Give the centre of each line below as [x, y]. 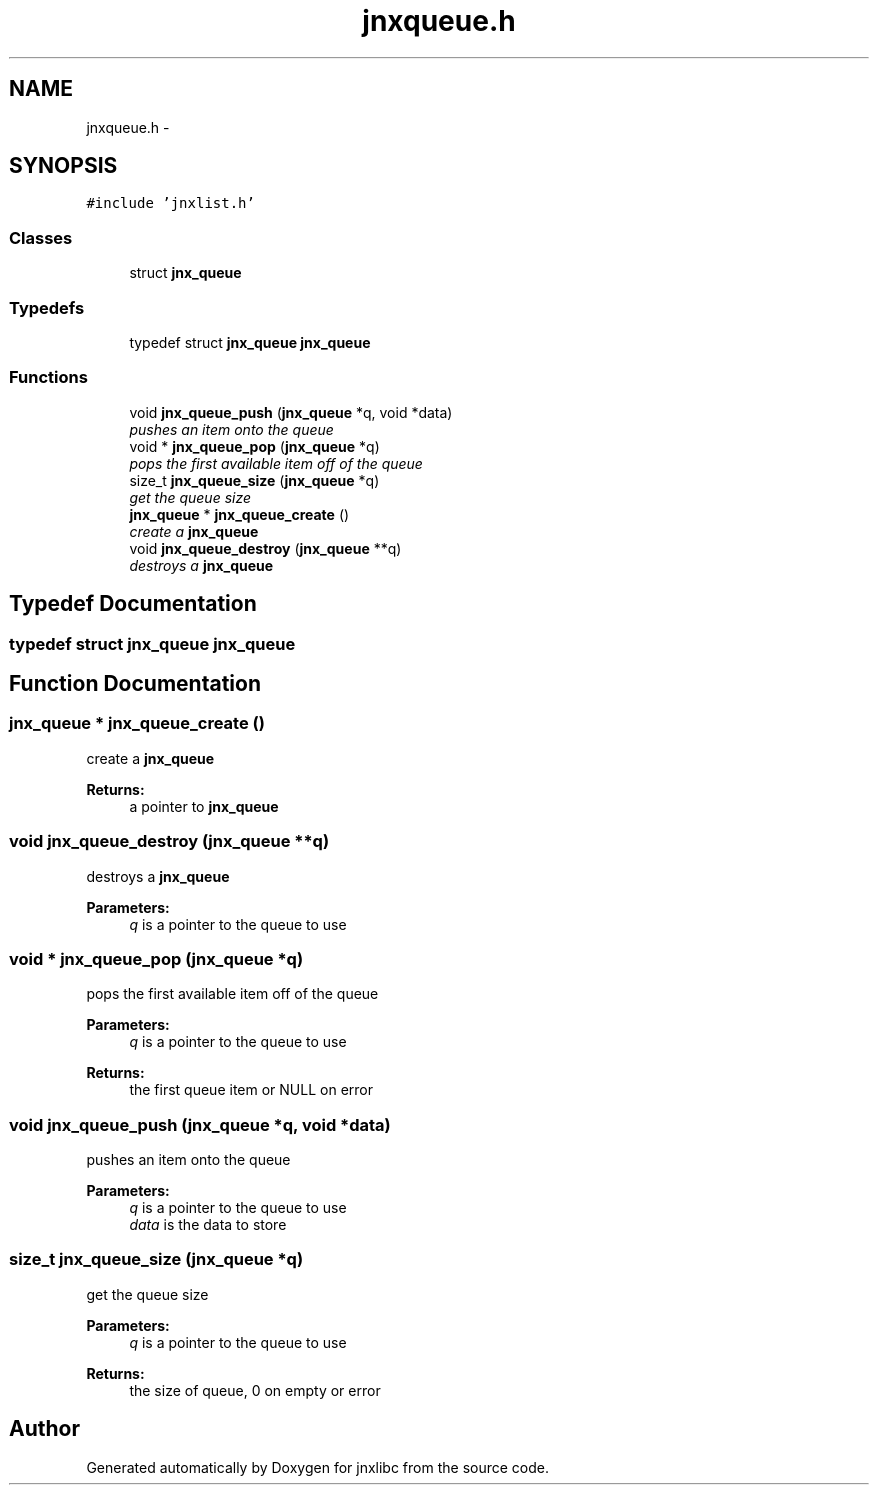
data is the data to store [208, 1224]
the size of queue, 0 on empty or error [255, 1390]
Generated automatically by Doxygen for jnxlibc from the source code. [317, 1467]
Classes [41, 237]
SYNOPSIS [63, 166]
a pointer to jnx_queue [204, 806]
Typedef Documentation [133, 604]
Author [44, 1429]
